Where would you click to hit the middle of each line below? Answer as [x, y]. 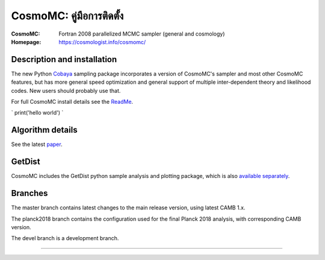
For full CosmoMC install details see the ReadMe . [72, 102]
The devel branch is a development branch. [65, 238]
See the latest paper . [37, 144]
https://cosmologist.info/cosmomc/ [102, 42]
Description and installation [64, 59]
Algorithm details [44, 130]
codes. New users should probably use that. [66, 90]
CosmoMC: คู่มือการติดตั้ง [67, 16]
